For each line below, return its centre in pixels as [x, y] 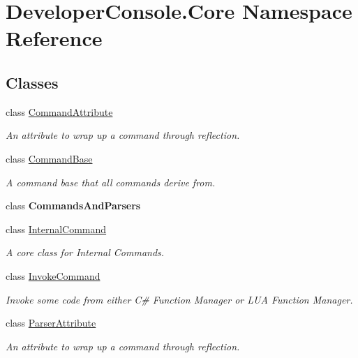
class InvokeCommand [53, 275]
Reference [54, 38]
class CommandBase [49, 158]
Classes [32, 82]
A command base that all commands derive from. [111, 182]
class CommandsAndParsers [73, 206]
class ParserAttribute [51, 323]
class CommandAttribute [59, 111]
